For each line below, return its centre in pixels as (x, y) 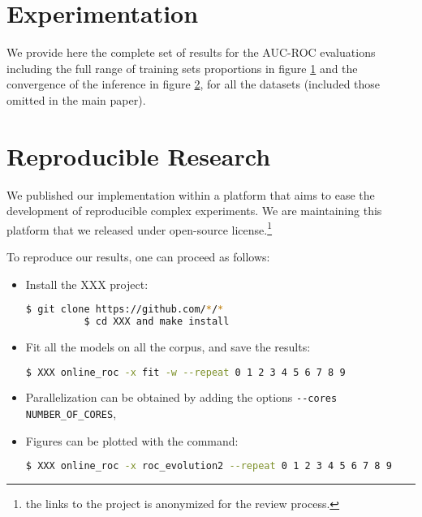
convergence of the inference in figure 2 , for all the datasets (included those (194, 84)
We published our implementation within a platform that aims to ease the (191, 194)
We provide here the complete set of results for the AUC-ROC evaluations (191, 52)
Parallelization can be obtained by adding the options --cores (181, 397)
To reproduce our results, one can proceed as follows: (138, 257)
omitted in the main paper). (76, 99)
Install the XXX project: (87, 284)
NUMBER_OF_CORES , (71, 414)
